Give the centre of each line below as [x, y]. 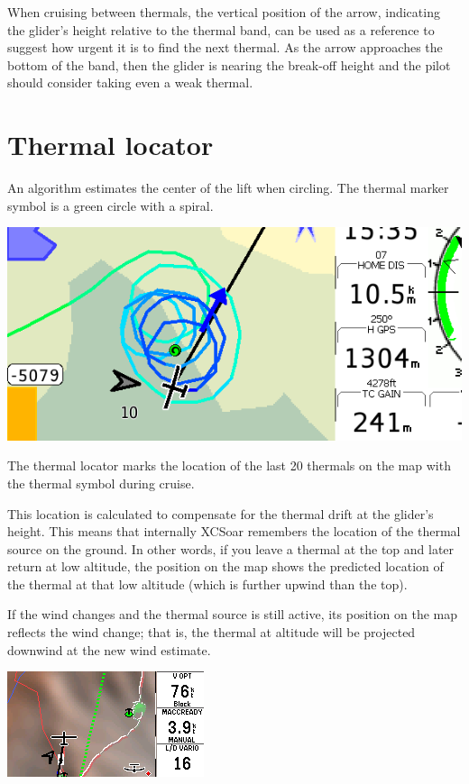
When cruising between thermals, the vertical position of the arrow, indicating [224, 12]
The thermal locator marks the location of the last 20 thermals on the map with [229, 465]
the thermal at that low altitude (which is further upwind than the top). [207, 583]
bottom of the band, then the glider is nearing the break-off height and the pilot [229, 64]
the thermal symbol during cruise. [101, 483]
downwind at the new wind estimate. [109, 649]
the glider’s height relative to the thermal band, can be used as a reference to [221, 29]
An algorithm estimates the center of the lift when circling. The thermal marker [228, 188]
